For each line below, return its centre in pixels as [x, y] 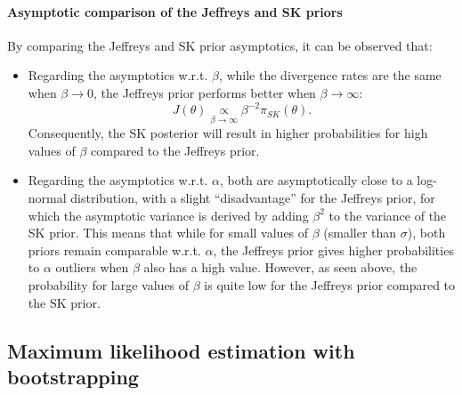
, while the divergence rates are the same [330, 75]
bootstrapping [73, 377]
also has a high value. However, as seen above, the [280, 267]
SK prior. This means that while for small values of [168, 233]
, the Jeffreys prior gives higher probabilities [333, 250]
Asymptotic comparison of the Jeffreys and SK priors [175, 11]
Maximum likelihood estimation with [181, 350]
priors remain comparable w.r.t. [114, 250]
